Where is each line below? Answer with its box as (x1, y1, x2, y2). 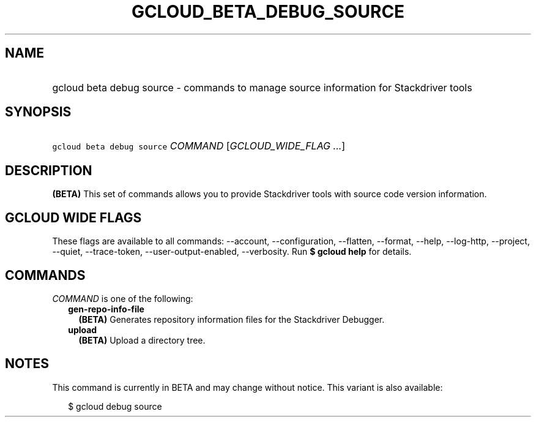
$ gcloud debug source (68, 401, 162, 412)
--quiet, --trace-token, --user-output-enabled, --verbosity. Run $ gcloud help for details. (52, 246, 412, 257)
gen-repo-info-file (68, 303, 144, 314)
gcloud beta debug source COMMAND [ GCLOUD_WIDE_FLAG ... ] (52, 140, 346, 153)
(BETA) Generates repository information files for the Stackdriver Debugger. (78, 314, 385, 325)
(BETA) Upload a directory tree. (78, 334, 206, 345)
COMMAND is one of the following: (52, 293, 193, 304)
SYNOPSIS (5, 104, 72, 120)
